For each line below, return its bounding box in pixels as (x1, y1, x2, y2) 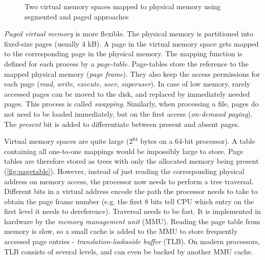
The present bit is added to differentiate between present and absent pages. (4, 118, 240, 129)
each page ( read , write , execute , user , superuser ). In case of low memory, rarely (4, 78, 251, 89)
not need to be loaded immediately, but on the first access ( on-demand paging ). (4, 108, 253, 119)
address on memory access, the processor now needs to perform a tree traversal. (4, 176, 254, 186)
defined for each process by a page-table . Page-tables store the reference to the (4, 58, 249, 69)
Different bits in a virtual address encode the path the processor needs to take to (4, 186, 258, 197)
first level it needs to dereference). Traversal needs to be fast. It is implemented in (4, 206, 261, 216)
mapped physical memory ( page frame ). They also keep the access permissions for (4, 68, 260, 79)
